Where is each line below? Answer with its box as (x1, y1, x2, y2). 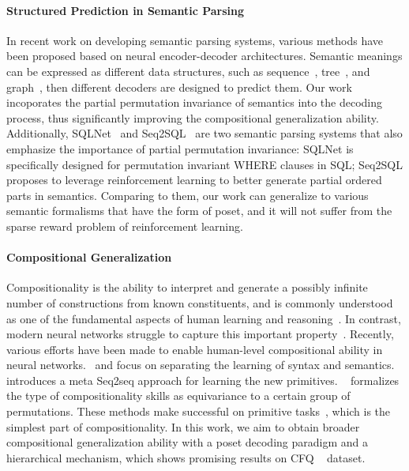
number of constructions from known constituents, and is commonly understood (6, 294, 393, 311)
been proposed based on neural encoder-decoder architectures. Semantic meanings (6, 47, 403, 64)
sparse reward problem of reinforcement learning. (6, 217, 243, 234)
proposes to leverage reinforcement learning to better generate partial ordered (6, 171, 382, 188)
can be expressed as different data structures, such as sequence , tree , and (6, 62, 370, 79)
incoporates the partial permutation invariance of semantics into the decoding (6, 94, 383, 111)
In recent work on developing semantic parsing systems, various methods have (6, 32, 384, 48)
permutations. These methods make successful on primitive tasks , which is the (6, 403, 391, 420)
